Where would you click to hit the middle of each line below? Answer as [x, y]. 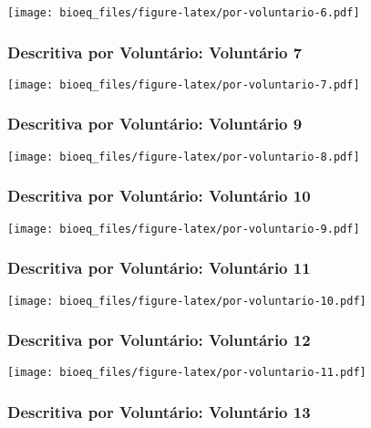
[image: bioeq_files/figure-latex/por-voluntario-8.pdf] [184, 157]
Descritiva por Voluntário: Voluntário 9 [155, 124]
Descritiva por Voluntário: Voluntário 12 [159, 340]
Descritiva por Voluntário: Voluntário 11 [159, 268]
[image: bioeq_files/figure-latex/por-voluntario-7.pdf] [184, 84]
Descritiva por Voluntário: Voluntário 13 [159, 411]
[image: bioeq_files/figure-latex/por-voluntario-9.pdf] [184, 229]
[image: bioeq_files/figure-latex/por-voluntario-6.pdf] [184, 13]
